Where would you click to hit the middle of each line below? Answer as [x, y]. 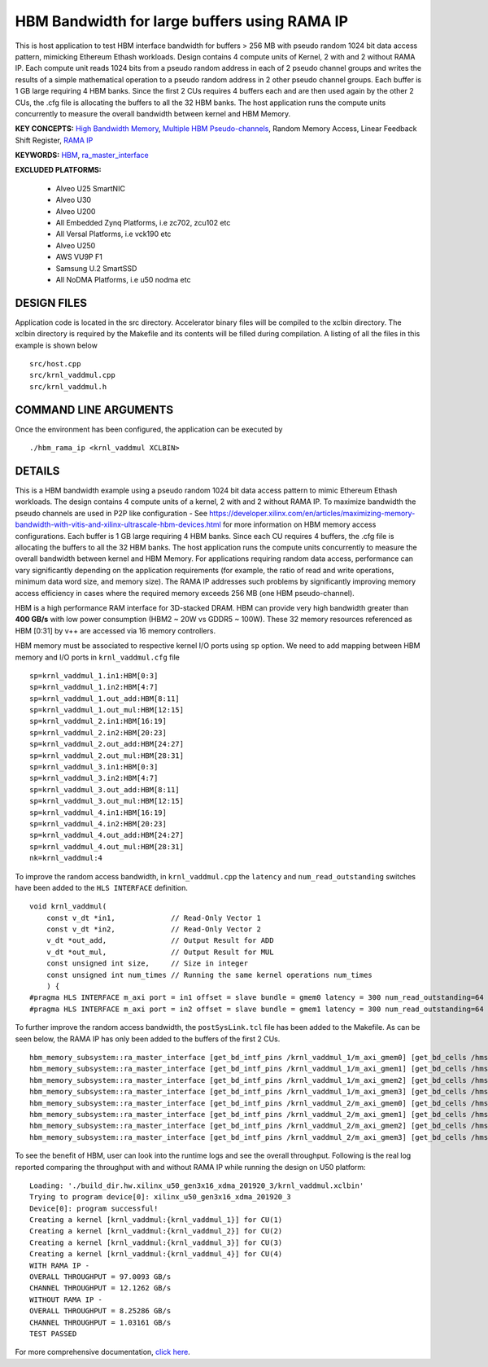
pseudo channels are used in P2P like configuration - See [111, 513]
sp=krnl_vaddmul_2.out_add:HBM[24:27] [107, 744]
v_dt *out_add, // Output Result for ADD [160, 941]
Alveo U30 [74, 200]
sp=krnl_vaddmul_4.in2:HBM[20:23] [98, 824]
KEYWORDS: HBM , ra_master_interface [82, 156]
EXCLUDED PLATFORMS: [58, 170]
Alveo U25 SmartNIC [91, 188]
